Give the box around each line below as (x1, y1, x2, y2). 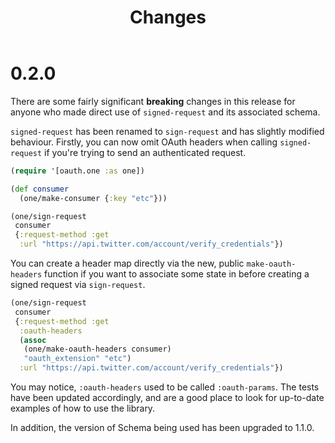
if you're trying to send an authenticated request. (44, 146, 247, 158)
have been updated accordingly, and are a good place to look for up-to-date (10, 392, 325, 404)
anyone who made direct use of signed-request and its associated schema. (10, 106, 321, 118)
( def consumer (10, 184, 70, 194)
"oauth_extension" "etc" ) (23, 354, 132, 364)
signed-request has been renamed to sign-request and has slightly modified (10, 125, 325, 137)
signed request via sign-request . (10, 279, 146, 291)
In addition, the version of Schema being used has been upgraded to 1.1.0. (10, 422, 315, 434)
